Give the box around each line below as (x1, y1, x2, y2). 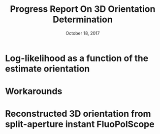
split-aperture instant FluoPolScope (5, 119, 155, 130)
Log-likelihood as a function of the (5, 53, 149, 64)
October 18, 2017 (65, 30, 100, 36)
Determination (52, 14, 113, 25)
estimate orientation (5, 63, 90, 74)
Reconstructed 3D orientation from (5, 108, 151, 119)
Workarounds (5, 86, 63, 97)
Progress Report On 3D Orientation (10, 3, 156, 15)
